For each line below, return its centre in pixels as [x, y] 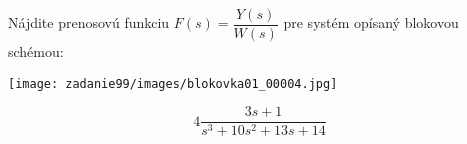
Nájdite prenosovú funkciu [89, 22]
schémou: [36, 51]
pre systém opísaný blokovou [371, 22]
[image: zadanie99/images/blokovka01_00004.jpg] [173, 83]
